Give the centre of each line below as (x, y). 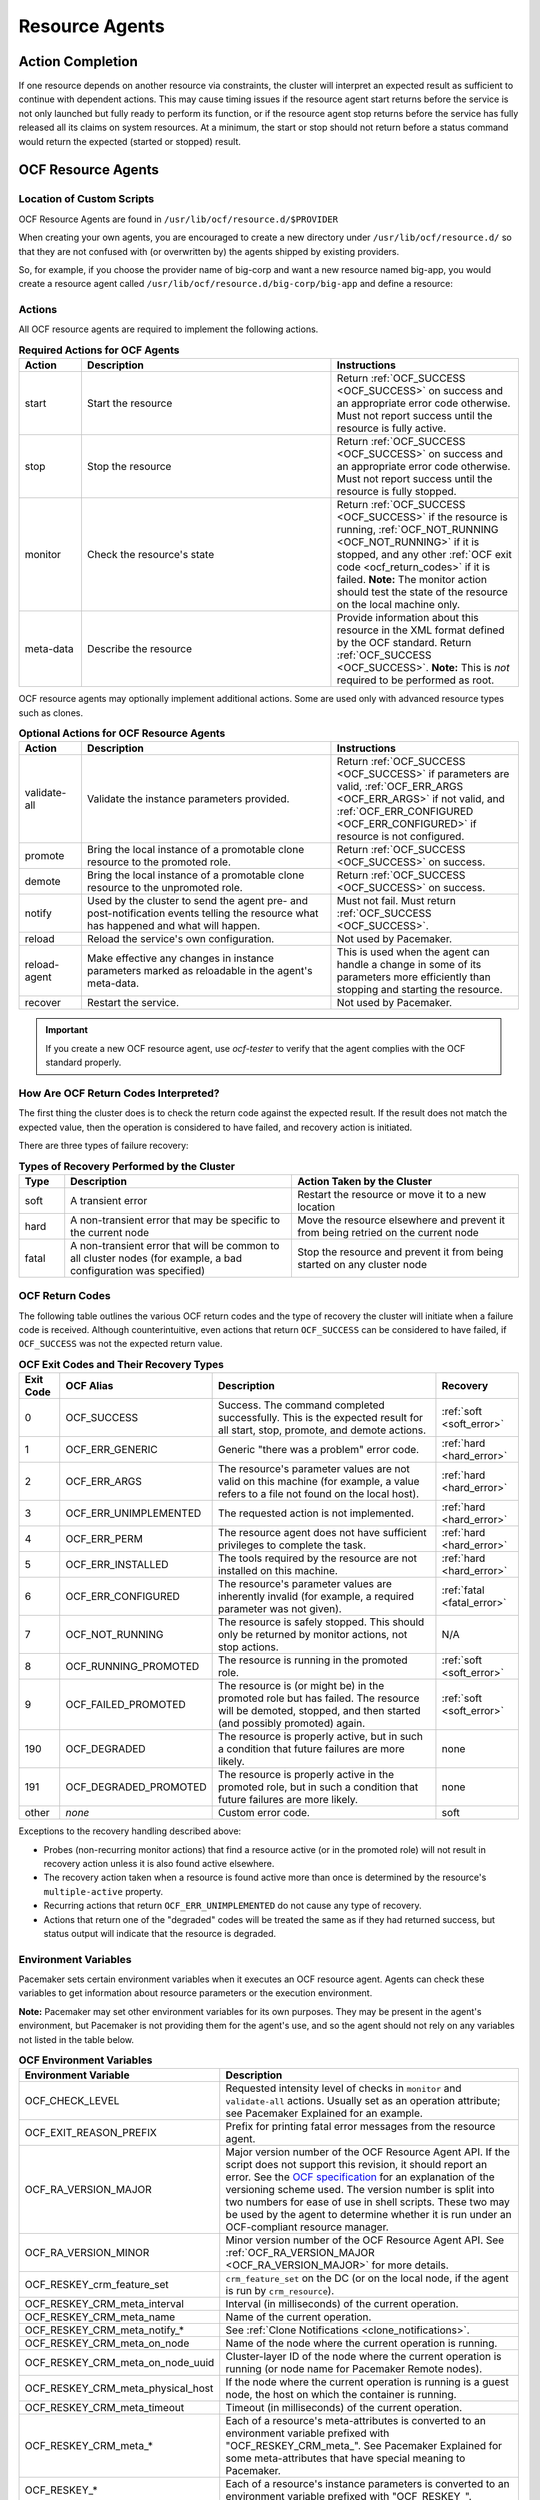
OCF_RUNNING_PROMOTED (132, 1667)
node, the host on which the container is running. (341, 2395)
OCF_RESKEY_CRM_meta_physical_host (119, 2388)
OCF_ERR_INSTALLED (117, 1565)
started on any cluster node (361, 1264)
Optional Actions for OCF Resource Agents (122, 733)
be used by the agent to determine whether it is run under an (368, 2215)
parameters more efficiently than (413, 977)
